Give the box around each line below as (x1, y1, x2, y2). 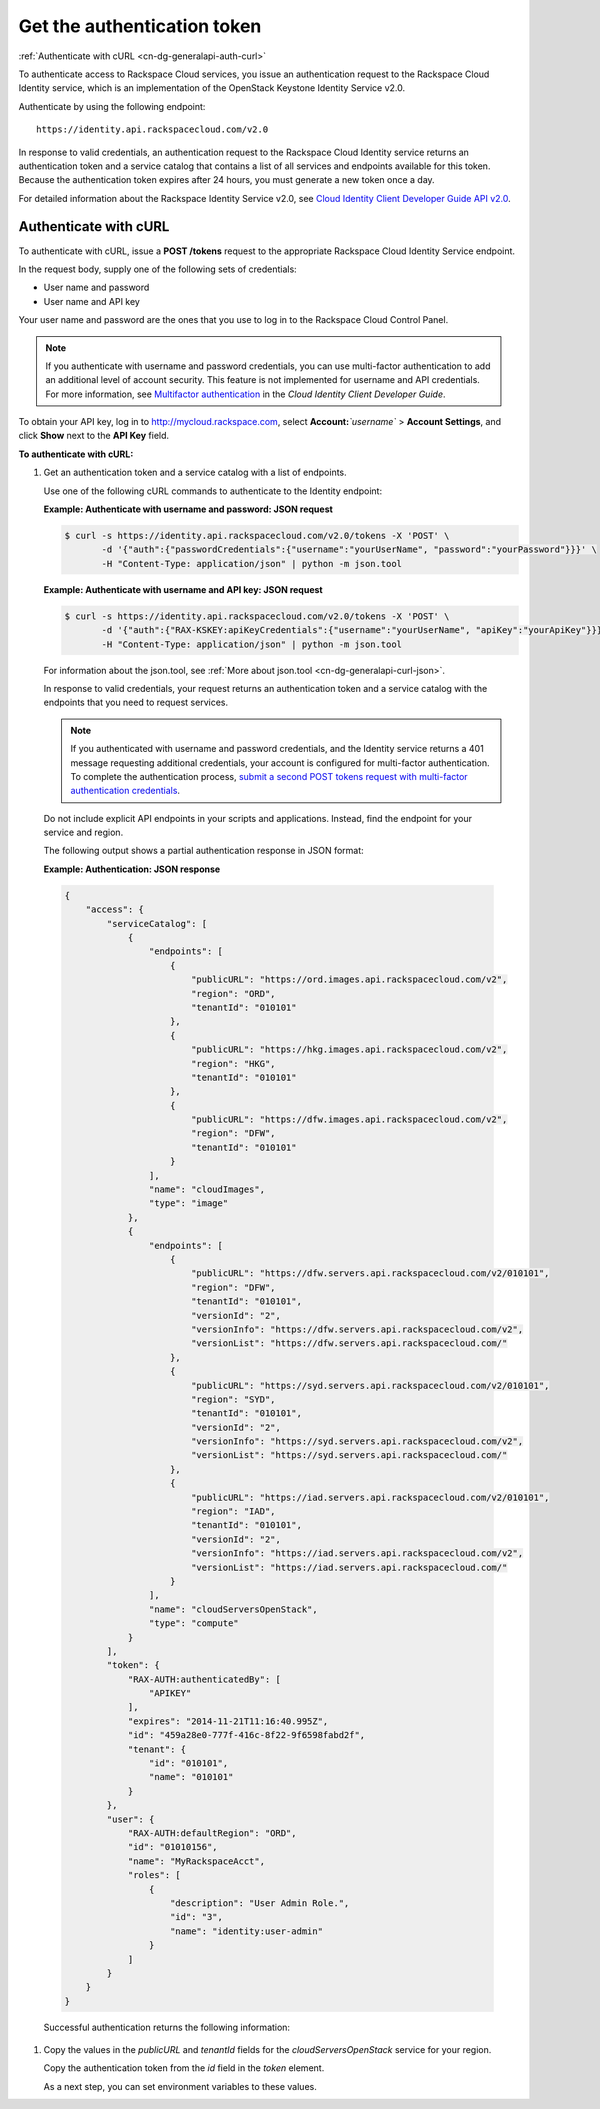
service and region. (43, 826, 124, 839)
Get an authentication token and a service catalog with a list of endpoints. (43, 466, 347, 479)
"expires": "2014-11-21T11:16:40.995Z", (127, 1715, 329, 1727)
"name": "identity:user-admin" (170, 1925, 324, 1937)
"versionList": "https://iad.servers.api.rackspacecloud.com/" (190, 1561, 508, 1573)
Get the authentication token (18, 15, 262, 37)
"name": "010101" (148, 1771, 234, 1783)
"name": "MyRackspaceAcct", (127, 1855, 265, 1867)
